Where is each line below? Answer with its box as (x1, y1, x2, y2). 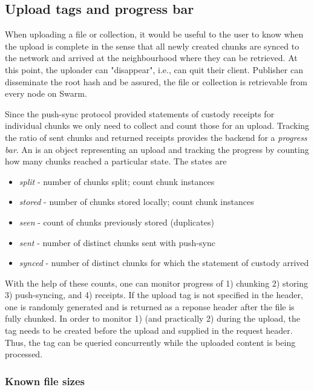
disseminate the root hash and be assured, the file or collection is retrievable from (5, 75, 308, 88)
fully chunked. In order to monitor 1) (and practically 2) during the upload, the (5, 312, 300, 325)
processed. (5, 348, 43, 360)
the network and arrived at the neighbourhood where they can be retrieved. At (5, 51, 298, 64)
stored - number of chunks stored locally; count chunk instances (19, 195, 254, 208)
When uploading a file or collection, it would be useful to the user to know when (5, 28, 304, 41)
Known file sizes (5, 373, 85, 388)
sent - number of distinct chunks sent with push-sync (19, 236, 215, 249)
